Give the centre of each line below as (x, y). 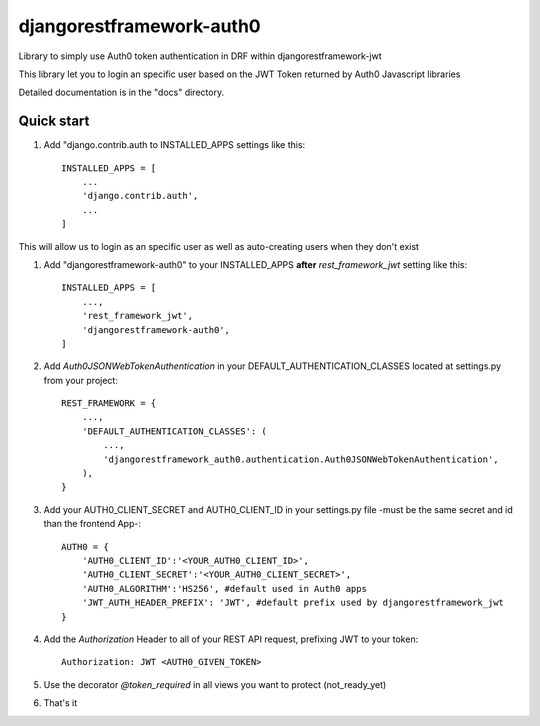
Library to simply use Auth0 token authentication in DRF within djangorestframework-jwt (200, 56)
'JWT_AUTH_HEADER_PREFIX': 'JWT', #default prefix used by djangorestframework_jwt (293, 603)
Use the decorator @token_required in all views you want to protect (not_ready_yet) (215, 684)
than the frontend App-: (92, 524)
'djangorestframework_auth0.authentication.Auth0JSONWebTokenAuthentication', (301, 459)
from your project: (81, 380)
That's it (60, 703)
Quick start (54, 121)
